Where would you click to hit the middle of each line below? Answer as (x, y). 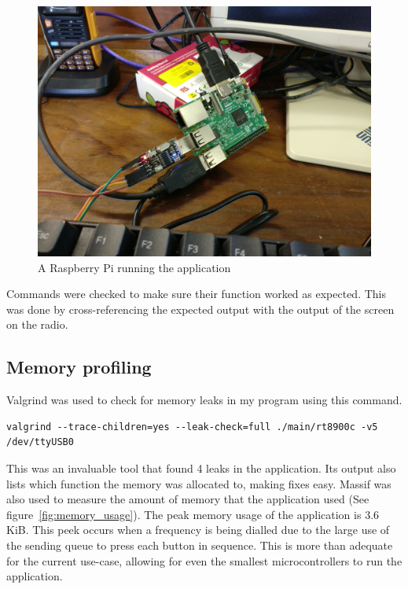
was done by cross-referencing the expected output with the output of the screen (200, 309)
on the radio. (37, 324)
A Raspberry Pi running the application (134, 267)
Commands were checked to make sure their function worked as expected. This (196, 294)
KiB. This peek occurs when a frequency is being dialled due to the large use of (198, 530)
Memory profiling (79, 367)
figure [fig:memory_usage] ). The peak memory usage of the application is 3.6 (193, 514)
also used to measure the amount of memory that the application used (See (188, 499)
